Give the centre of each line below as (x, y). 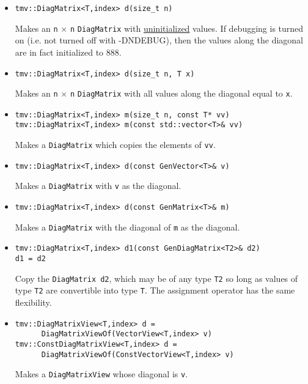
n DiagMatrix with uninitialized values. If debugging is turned (187, 28)
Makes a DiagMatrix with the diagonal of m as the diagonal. (127, 227)
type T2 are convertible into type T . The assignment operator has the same (155, 290)
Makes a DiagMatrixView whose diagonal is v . (101, 374)
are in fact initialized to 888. (68, 52)
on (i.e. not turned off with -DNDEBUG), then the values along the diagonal (159, 40)
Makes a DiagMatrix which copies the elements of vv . (115, 145)
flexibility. (33, 302)
